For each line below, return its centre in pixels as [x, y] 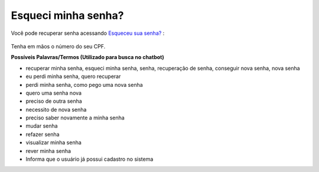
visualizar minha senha [54, 142]
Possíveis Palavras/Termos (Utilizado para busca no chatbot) [88, 57]
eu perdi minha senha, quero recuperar [73, 76]
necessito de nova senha [56, 109]
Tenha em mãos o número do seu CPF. [58, 46]
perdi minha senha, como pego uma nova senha [84, 85]
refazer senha [43, 134]
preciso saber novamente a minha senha [75, 118]
